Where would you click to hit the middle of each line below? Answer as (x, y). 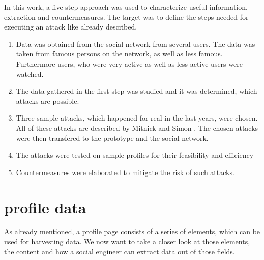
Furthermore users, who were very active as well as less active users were (129, 63)
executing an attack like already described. (71, 27)
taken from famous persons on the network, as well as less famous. (119, 54)
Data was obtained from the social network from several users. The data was (136, 44)
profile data (45, 207)
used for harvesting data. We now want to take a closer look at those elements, (127, 241)
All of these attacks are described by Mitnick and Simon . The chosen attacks (137, 127)
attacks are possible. (48, 100)
